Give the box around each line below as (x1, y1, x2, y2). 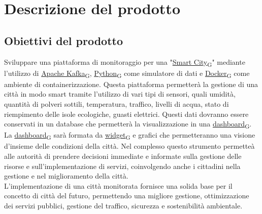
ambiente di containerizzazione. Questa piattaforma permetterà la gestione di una (4, 78, 258, 89)
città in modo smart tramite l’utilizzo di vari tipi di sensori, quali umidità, (4, 89, 236, 99)
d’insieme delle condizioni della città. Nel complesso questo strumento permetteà (4, 141, 255, 151)
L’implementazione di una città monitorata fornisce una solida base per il (4, 180, 233, 191)
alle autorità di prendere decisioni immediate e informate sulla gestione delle (4, 151, 242, 161)
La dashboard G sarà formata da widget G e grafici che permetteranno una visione (4, 130, 255, 142)
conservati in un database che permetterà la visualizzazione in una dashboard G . (4, 118, 252, 130)
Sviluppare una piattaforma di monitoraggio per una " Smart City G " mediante (4, 56, 245, 68)
